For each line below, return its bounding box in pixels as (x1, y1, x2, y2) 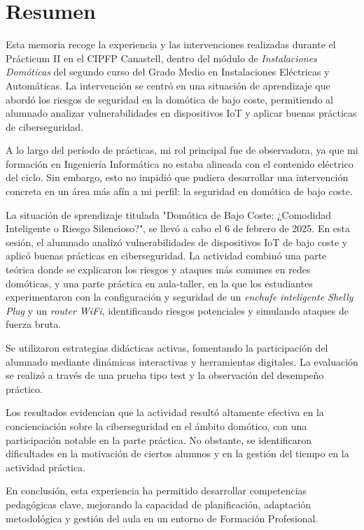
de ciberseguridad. (6, 119, 84, 134)
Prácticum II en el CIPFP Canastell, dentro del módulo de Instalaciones (6, 50, 317, 65)
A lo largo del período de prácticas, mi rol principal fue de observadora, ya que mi (6, 143, 358, 157)
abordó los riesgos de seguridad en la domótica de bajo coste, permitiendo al (6, 92, 333, 106)
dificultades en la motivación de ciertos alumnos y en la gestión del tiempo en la (6, 446, 349, 461)
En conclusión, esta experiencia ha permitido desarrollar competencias (6, 483, 307, 498)
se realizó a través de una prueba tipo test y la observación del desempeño (6, 368, 324, 382)
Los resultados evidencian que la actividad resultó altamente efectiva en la (6, 405, 324, 420)
